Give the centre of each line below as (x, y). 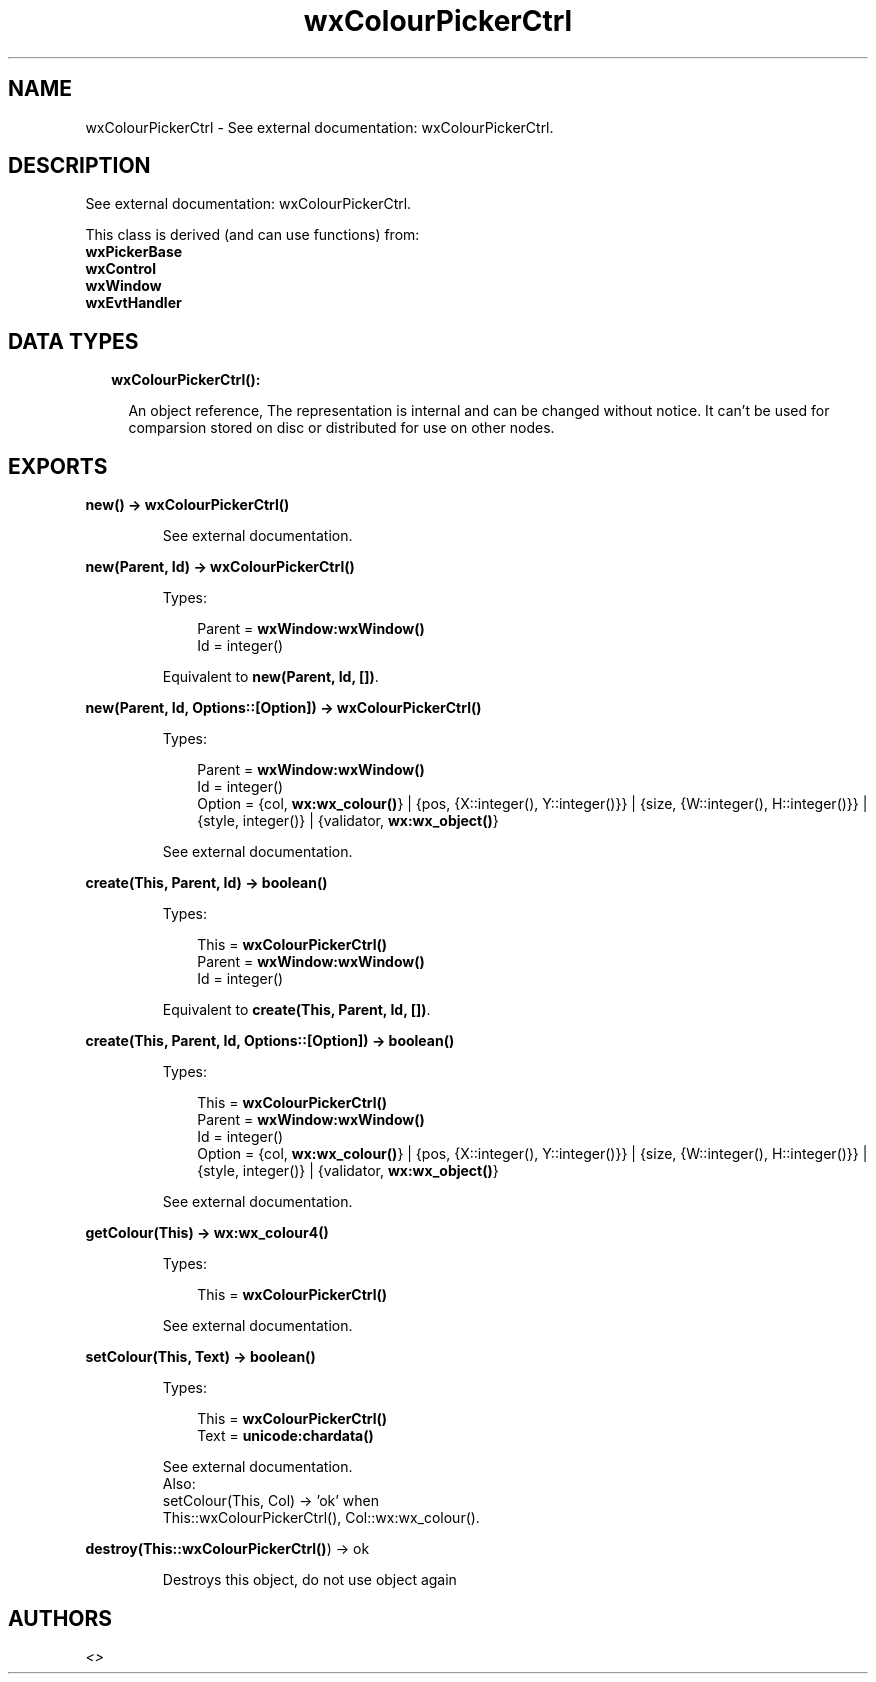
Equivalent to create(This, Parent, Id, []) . (296, 1010)
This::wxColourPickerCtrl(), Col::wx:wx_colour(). (321, 1518)
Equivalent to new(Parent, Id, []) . (270, 677)
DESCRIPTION (79, 166)
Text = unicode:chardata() (285, 1436)
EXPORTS (58, 466)
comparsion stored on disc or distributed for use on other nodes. (341, 428)
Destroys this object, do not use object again (309, 1580)
